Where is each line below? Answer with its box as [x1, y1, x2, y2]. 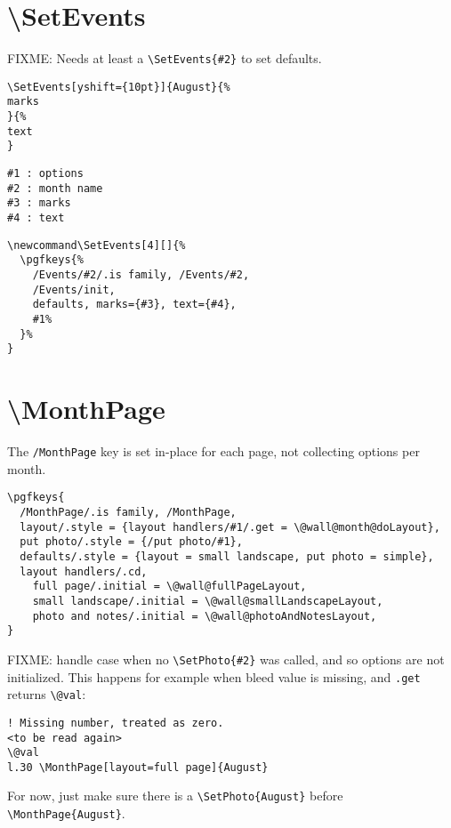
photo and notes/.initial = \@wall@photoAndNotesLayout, [32, 609, 377, 623]
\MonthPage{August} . [7, 804, 125, 823]
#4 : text [7, 212, 65, 225]
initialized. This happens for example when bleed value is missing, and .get [7, 667, 421, 686]
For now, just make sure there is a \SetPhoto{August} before [7, 786, 343, 805]
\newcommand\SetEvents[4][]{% [7, 238, 186, 252]
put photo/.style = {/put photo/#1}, [20, 535, 243, 549]
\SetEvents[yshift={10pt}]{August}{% [7, 80, 230, 93]
